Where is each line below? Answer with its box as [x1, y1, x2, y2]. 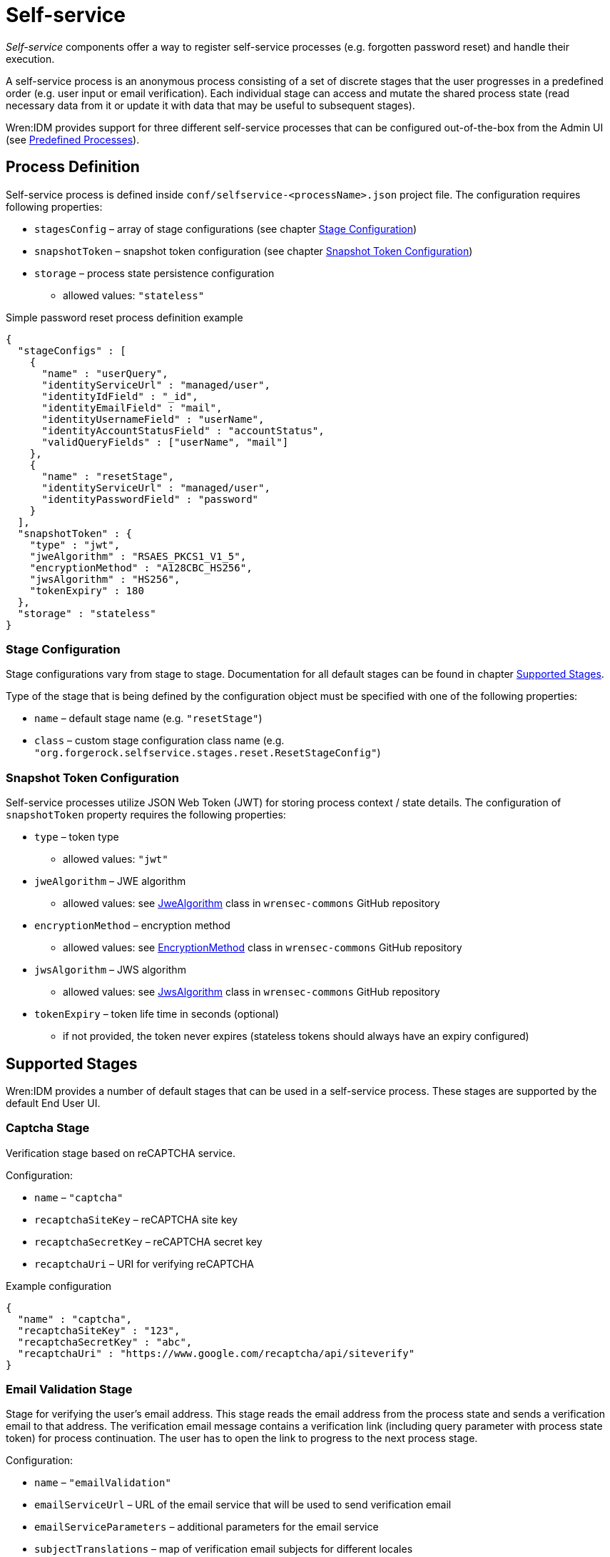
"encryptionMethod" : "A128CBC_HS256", [29, 561, 253, 574]
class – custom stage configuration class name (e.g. [34, 734, 285, 747]
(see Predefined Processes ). [6, 133, 140, 146]
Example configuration [6, 1279, 112, 1292]
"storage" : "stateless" [17, 607, 156, 619]
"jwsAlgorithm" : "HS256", [29, 573, 181, 585]
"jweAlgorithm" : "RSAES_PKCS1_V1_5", [29, 550, 247, 562]
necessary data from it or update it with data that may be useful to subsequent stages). [6, 99, 415, 111]
